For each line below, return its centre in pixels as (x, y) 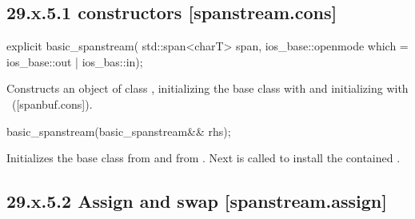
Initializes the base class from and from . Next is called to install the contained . (204, 158)
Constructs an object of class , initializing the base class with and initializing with (207, 88)
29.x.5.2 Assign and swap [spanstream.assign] (197, 201)
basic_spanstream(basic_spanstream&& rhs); (119, 131)
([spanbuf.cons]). (52, 104)
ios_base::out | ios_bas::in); (75, 61)
